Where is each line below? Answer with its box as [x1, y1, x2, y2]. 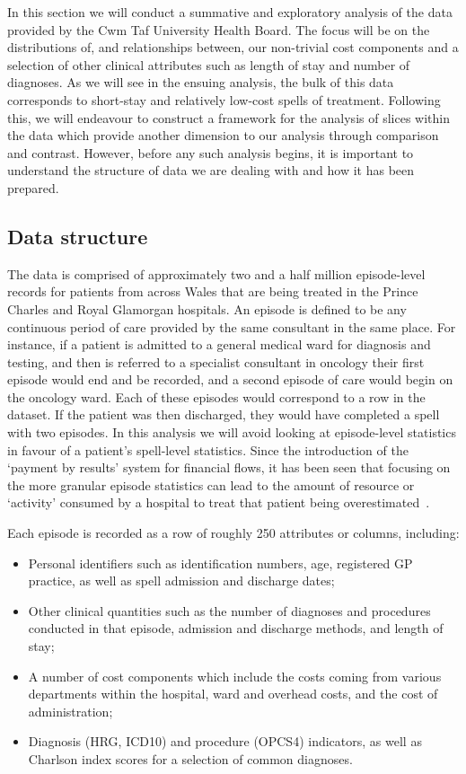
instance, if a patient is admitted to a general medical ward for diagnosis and [7, 335, 431, 354]
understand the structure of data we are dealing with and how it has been [7, 161, 415, 180]
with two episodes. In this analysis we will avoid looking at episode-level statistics [7, 423, 456, 442]
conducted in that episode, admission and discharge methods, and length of [28, 619, 444, 638]
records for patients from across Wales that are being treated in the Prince [7, 282, 418, 301]
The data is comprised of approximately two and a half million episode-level [7, 264, 426, 283]
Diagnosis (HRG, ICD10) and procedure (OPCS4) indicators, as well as [28, 732, 422, 751]
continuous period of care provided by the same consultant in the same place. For [7, 317, 456, 336]
